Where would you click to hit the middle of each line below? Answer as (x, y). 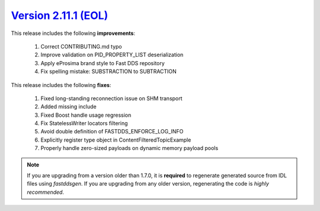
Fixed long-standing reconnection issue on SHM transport (112, 98)
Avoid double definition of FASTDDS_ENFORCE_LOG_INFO (112, 132)
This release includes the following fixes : (61, 85)
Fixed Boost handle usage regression (86, 115)
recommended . (46, 192)
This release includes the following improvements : (73, 33)
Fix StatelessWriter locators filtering (84, 123)
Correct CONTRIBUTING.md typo (81, 46)
